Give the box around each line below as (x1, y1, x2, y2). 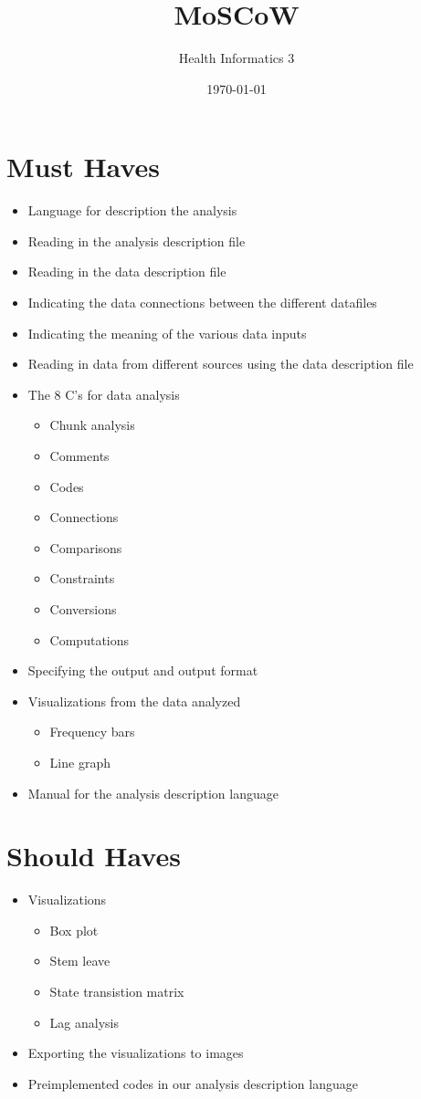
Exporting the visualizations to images (27, 1043, 244, 1062)
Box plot (49, 920, 99, 939)
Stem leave (49, 951, 111, 970)
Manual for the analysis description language (27, 783, 279, 802)
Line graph (49, 752, 111, 771)
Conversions (49, 599, 117, 618)
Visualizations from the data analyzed (27, 691, 241, 710)
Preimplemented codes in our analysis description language (27, 1073, 358, 1093)
